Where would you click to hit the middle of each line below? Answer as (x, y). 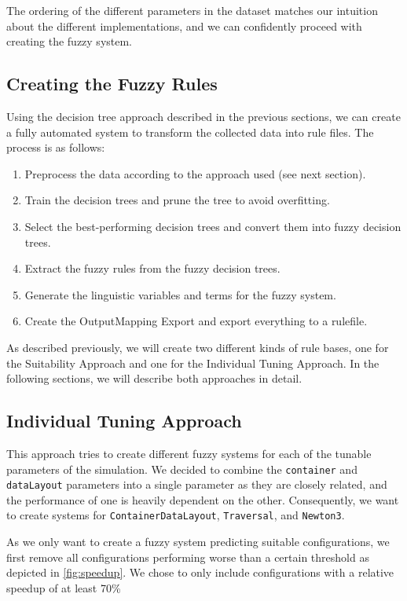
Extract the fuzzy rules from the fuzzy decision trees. (152, 268)
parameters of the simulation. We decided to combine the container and (182, 469)
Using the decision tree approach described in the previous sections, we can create (203, 116)
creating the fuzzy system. (70, 41)
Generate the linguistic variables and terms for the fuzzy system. (180, 294)
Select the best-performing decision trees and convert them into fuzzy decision (213, 226)
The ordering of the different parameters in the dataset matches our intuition (192, 10)
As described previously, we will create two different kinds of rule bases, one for (198, 347)
